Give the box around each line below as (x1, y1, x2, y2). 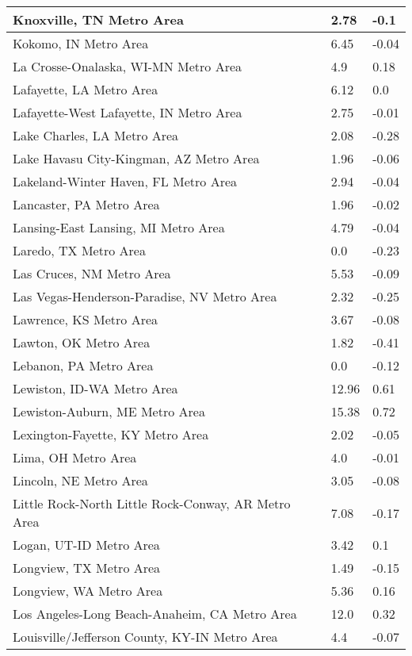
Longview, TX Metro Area (13, 558, 161, 577)
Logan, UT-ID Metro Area (13, 535, 160, 554)
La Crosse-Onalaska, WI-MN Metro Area (13, 57, 242, 75)
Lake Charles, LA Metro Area (13, 126, 179, 144)
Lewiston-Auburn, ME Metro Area (13, 402, 205, 420)
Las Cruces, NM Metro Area (13, 264, 171, 282)
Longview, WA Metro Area (13, 581, 163, 600)
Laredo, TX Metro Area (13, 241, 146, 259)
